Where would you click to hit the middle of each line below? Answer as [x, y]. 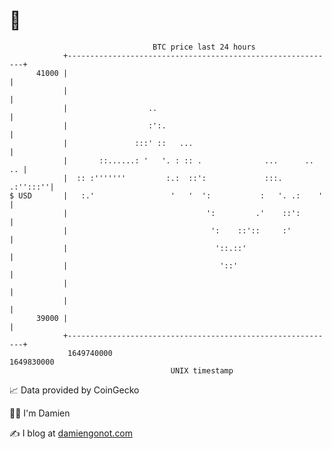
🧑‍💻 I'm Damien [40, 413]
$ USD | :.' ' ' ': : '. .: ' [166, 195]
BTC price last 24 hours [204, 47]
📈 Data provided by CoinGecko [74, 390]
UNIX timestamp [202, 370]
